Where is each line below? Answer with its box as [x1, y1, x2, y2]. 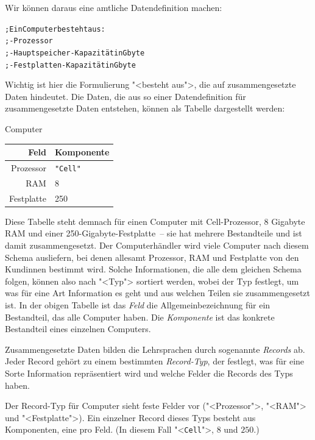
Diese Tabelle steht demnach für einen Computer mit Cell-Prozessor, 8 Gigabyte [5, 215, 305, 227]
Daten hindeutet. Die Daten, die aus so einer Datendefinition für [5, 90, 246, 102]
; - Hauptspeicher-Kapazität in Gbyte [5, 48, 145, 57]
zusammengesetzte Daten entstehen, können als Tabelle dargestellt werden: [5, 102, 285, 115]
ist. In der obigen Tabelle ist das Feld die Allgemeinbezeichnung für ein [5, 298, 271, 311]
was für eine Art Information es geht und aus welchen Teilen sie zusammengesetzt [5, 286, 311, 299]
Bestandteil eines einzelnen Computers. [5, 322, 151, 335]
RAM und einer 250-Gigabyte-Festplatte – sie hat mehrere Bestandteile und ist [5, 227, 302, 240]
